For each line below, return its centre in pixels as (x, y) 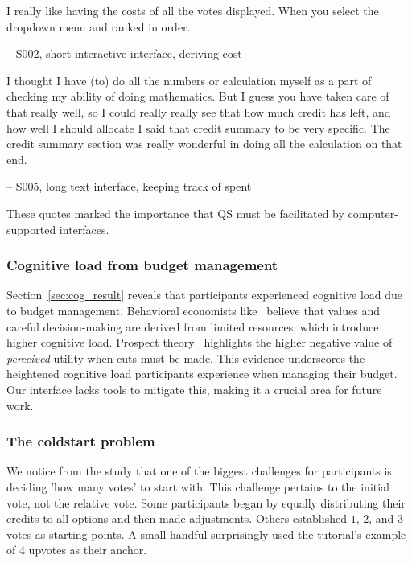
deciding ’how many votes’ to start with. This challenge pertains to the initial (198, 486)
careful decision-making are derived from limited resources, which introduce (193, 326)
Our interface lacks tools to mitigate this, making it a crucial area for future (194, 389)
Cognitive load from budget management (142, 265)
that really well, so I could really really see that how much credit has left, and (199, 111)
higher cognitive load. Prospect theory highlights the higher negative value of (200, 342)
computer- (373, 213)
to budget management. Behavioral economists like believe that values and (193, 310)
